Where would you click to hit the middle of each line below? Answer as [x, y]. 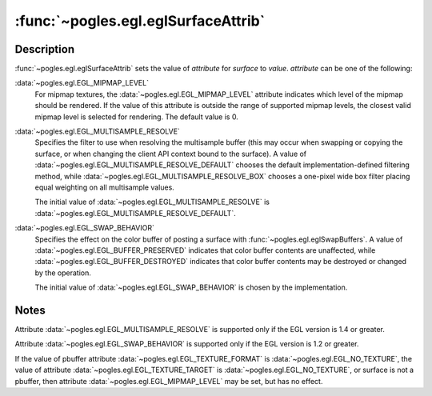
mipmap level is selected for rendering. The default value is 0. [137, 117]
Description [45, 49]
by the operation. [63, 273]
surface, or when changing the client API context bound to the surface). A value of [171, 154]
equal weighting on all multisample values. [105, 187]
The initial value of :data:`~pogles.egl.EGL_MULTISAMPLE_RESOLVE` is [152, 202]
